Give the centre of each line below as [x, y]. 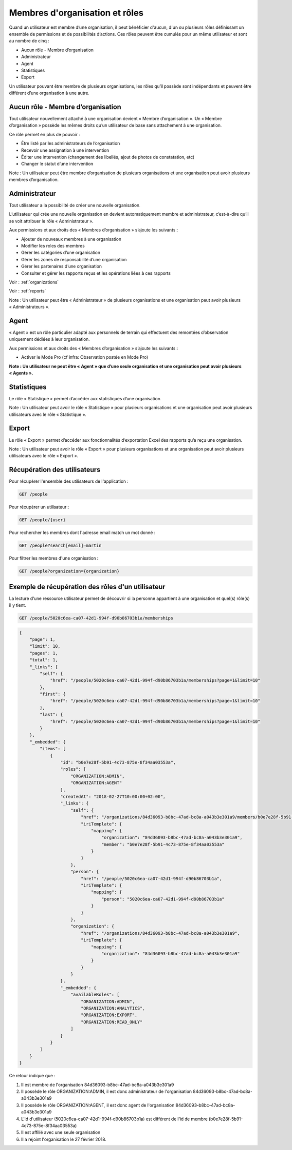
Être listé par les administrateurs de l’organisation [71, 144]
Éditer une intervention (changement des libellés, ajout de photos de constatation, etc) [108, 157]
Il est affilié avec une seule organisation [61, 1132]
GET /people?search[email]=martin [60, 546]
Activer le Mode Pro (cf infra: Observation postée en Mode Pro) [85, 357]
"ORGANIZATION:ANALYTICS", [113, 1008]
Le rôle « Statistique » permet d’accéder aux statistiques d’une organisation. [85, 398]
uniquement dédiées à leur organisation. [49, 339]
